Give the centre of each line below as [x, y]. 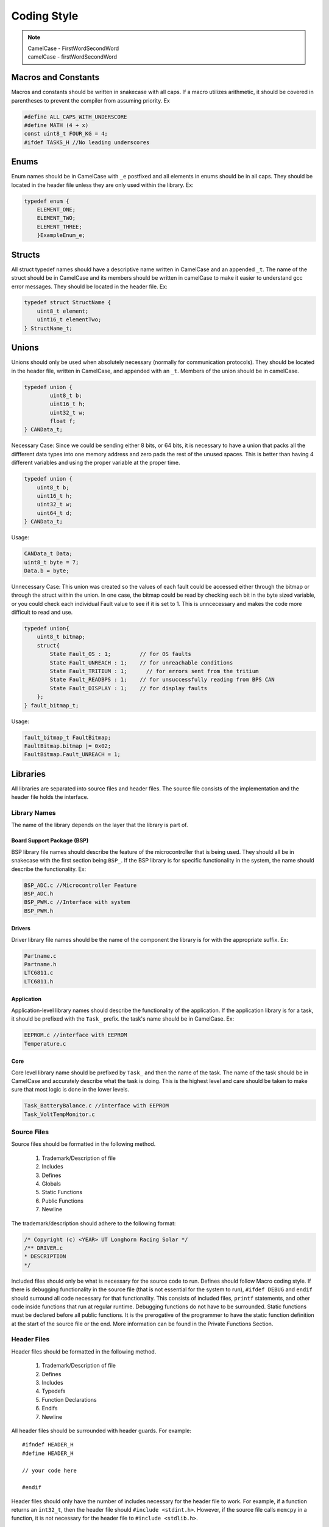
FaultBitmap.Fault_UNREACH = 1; [73, 755]
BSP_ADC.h [39, 894]
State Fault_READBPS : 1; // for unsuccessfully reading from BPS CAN [162, 680]
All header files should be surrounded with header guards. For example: [101, 1430]
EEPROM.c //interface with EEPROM [76, 1035]
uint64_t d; [55, 513]
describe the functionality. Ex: [49, 869]
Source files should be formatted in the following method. [83, 1144]
